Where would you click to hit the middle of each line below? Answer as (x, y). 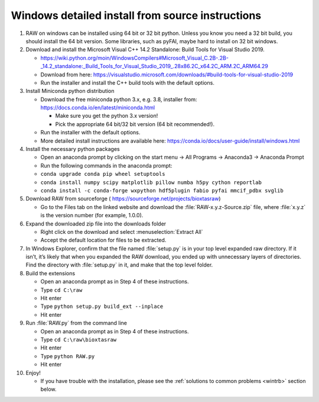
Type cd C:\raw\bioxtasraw (79, 340)
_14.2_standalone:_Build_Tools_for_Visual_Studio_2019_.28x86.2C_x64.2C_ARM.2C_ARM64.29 (154, 66)
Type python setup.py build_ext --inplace (102, 306)
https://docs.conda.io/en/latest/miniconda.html (98, 108)
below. (48, 389)
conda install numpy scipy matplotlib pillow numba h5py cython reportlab (151, 182)
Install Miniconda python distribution (70, 91)
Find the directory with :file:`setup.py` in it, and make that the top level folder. (119, 265)
